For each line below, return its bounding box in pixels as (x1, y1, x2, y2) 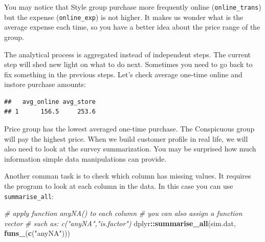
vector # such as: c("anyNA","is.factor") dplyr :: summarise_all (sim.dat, (4, 217, 236, 228)
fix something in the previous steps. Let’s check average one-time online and (4, 69, 242, 79)
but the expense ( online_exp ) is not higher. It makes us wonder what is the (4, 11, 244, 22)
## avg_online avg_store (4, 98, 96, 105)
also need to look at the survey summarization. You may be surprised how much (4, 143, 256, 154)
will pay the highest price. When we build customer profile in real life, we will (4, 133, 248, 144)
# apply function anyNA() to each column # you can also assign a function (4, 208, 242, 218)
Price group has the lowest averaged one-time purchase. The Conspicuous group (4, 123, 255, 134)
